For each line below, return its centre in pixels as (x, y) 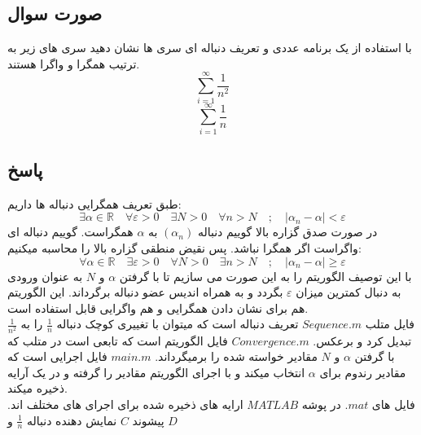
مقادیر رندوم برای (363, 372)
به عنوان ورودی (45, 276)
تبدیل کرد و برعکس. (362, 340)
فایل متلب (390, 324)
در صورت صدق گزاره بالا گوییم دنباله (287, 232)
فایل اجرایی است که (57, 356)
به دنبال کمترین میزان (349, 292)
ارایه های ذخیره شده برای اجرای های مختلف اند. (125, 404)
